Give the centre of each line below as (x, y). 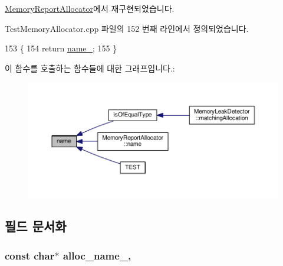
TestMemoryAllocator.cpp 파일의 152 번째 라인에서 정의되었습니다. (127, 28)
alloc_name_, (97, 255)
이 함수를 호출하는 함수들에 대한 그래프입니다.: (90, 68)
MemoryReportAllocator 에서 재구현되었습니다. (90, 8)
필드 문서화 (36, 226)
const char (30, 255)
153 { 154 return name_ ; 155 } (61, 48)
